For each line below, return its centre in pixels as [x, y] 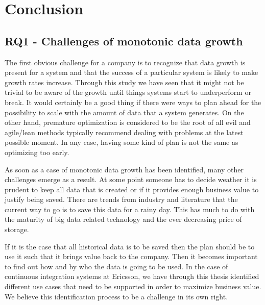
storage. [17, 229]
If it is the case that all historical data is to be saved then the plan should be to [130, 246]
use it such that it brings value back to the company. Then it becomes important [131, 256]
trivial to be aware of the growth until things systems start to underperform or [128, 92]
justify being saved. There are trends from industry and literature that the [121, 199]
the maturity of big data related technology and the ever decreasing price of [123, 219]
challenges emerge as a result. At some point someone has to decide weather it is [131, 179]
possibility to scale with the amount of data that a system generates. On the [124, 112]
